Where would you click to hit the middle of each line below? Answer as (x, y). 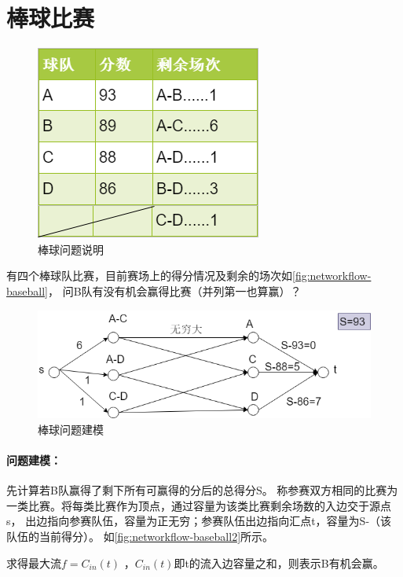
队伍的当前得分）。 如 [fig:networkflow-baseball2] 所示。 (140, 536)
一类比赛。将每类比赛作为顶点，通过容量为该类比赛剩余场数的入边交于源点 (199, 505)
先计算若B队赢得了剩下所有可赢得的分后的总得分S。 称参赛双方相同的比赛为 (202, 490)
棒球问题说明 (71, 249)
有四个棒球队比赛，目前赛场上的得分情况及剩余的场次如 (149, 276)
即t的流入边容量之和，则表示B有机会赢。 (279, 562)
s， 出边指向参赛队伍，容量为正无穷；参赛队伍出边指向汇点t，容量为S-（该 (199, 521)
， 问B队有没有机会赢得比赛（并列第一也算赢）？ (174, 290)
